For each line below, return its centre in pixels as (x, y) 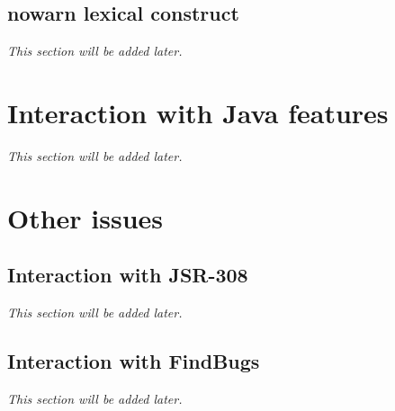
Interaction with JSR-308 (128, 275)
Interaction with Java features (198, 112)
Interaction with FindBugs (134, 361)
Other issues (85, 217)
